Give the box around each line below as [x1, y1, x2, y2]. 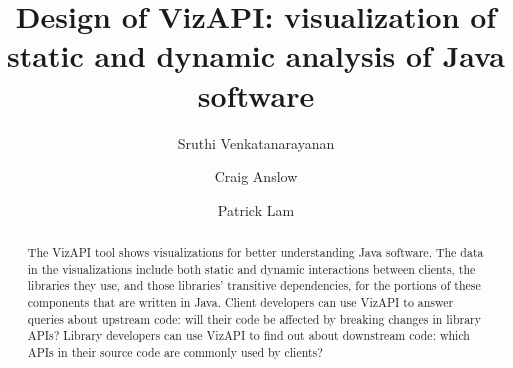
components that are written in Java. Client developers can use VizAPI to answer [27, 294, 454, 311]
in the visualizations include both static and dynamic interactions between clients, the [27, 260, 476, 277]
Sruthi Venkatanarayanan [177, 132, 335, 153]
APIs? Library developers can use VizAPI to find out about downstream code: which [27, 327, 470, 344]
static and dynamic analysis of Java [7, 35, 505, 76]
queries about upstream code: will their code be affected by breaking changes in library [27, 310, 482, 327]
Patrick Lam [217, 199, 295, 220]
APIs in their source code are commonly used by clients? [27, 344, 323, 361]
